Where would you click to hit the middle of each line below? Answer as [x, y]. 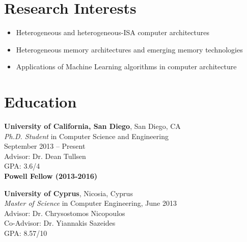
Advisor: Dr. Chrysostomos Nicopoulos [65, 213]
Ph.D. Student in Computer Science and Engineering [86, 136]
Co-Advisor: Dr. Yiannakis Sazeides [60, 223]
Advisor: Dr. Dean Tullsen [45, 156]
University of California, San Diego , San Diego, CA [92, 126]
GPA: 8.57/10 [26, 233]
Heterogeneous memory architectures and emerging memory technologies [129, 49]
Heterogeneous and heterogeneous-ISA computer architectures [113, 32]
